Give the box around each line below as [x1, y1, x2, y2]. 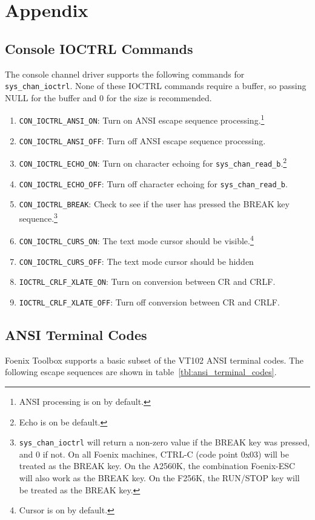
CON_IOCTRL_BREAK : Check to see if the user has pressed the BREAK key [19, 198, 290, 210]
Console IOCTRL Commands [5, 39, 193, 58]
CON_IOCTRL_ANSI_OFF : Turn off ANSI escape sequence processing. [19, 134, 266, 147]
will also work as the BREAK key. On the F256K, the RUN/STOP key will [19, 471, 300, 484]
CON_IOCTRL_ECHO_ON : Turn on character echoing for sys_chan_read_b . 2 [19, 155, 287, 170]
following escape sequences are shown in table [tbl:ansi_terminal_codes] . [5, 365, 277, 378]
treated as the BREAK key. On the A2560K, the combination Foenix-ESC [19, 459, 296, 472]
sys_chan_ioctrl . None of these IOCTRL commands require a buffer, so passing [5, 79, 307, 92]
